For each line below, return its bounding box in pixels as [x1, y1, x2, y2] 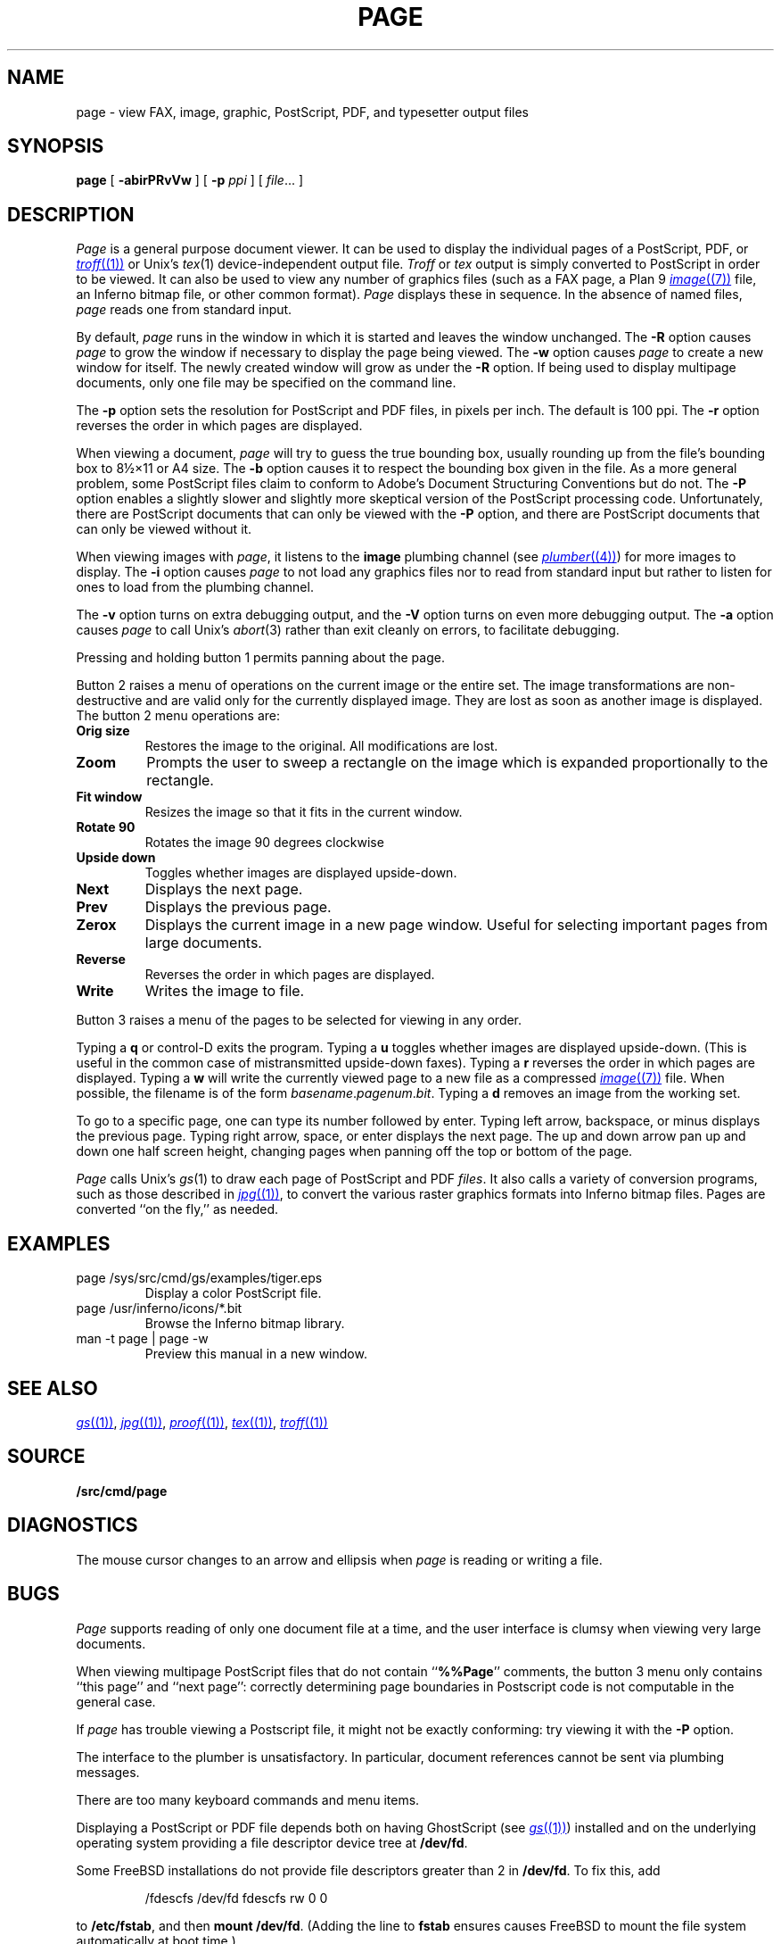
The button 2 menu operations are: [76, 708, 280, 724]
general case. [76, 1693, 156, 1709]
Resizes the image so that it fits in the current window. [144, 804, 463, 820]
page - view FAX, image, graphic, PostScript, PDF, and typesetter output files [76, 104, 529, 120]
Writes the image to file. [144, 982, 305, 1001]
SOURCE [7, 1445, 86, 1468]
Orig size [76, 723, 130, 739]
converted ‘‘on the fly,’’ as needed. [76, 1201, 279, 1217]
